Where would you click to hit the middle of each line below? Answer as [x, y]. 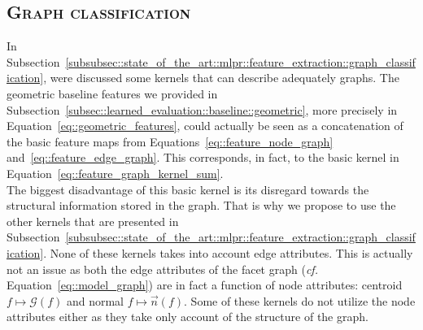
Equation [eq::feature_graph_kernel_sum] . [115, 173]
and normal [95, 300]
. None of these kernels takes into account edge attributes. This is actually [228, 252]
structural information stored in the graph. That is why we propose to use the [201, 205]
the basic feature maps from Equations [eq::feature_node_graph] [170, 141]
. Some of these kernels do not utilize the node [300, 300]
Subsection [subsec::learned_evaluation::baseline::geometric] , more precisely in [202, 109]
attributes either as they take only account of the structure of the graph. [188, 317]
